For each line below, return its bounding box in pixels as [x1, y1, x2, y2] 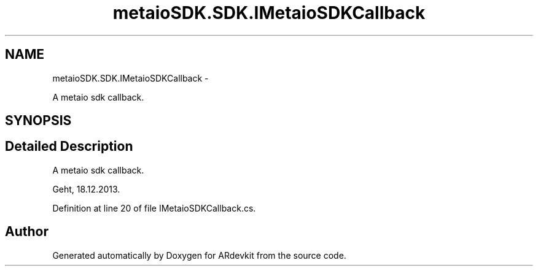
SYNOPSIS [5, 113, 72, 129]
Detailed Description [5, 139, 133, 155]
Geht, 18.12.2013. [52, 183, 120, 194]
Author [5, 224, 49, 240]
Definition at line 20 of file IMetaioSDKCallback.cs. [52, 202, 256, 213]
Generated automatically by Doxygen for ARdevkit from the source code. [52, 250, 346, 261]
